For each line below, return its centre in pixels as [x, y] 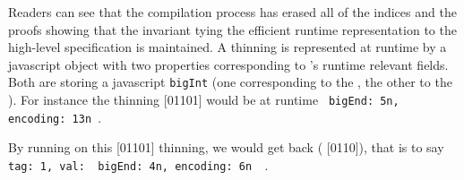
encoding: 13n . [55, 117]
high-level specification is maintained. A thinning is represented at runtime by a [228, 47]
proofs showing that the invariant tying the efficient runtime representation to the [232, 29]
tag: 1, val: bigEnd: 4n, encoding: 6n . [138, 165]
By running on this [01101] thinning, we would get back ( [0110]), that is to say [226, 147]
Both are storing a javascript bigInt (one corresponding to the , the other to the [230, 82]
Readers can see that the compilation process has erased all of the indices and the [232, 12]
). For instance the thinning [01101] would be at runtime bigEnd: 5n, [204, 100]
